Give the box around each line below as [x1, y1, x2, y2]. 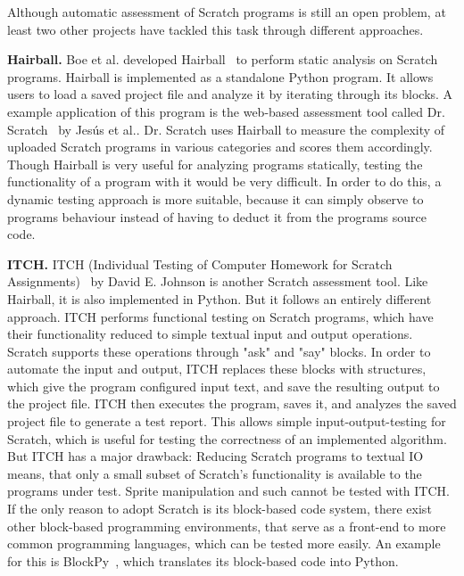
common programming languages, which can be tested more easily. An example [7, 534, 441, 553]
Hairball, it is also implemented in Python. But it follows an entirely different [7, 289, 432, 308]
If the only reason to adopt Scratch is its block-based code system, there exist [7, 499, 432, 518]
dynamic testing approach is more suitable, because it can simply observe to [7, 189, 424, 208]
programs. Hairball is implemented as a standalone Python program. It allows [7, 67, 434, 86]
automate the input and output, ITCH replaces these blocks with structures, [7, 359, 427, 378]
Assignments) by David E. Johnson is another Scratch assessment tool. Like [7, 272, 428, 291]
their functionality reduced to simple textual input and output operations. [7, 325, 413, 343]
